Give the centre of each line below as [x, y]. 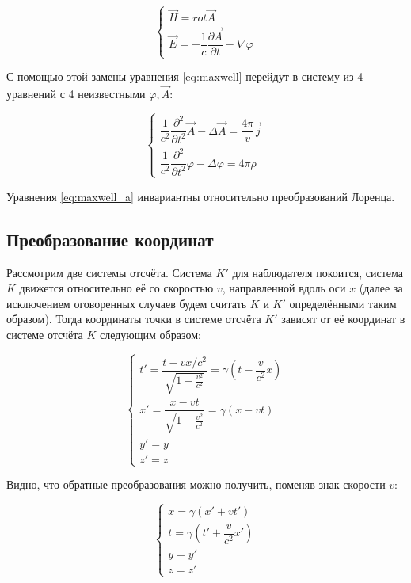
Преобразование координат [110, 239]
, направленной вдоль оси [284, 288]
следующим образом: [150, 335]
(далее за [381, 288]
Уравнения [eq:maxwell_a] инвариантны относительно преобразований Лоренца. [201, 196]
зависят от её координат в [343, 319]
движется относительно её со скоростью [116, 288]
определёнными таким [343, 303]
